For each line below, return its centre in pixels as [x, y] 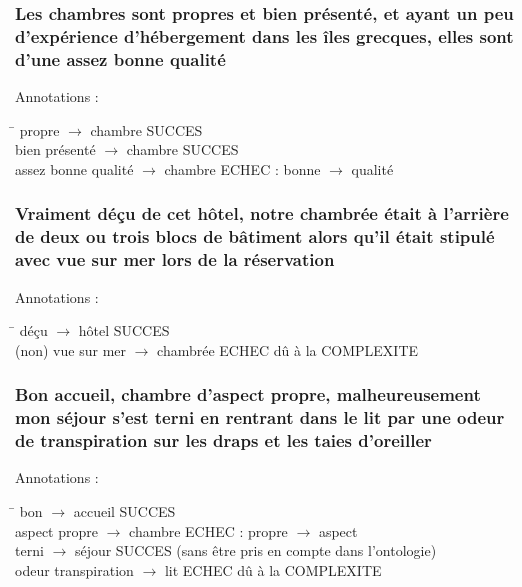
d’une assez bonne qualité [120, 58]
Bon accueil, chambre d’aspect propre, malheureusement [248, 394]
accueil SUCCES [124, 510]
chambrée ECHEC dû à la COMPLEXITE [288, 349]
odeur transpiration [74, 569]
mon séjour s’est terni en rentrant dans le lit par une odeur [260, 417]
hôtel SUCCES [124, 330]
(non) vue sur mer [70, 349]
